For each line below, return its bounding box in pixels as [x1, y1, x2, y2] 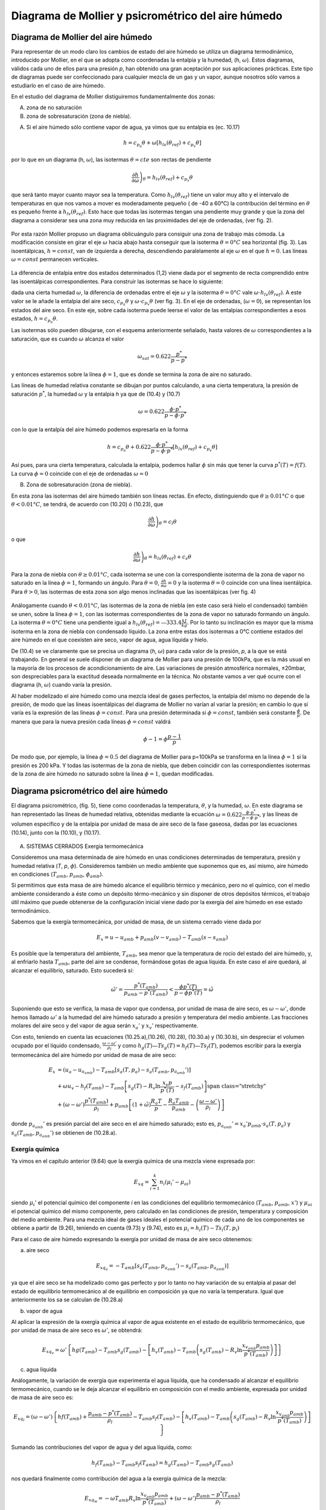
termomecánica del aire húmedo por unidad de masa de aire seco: [11, 1051, 177, 1058]
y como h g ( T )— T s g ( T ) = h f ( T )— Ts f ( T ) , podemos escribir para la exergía [118, 1042, 301, 1050]
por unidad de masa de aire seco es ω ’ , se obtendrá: [11, 1326, 143, 1334]
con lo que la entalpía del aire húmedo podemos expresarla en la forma [11, 426, 188, 433]
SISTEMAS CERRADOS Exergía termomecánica [26, 843, 144, 850]
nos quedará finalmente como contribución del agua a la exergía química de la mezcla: [11, 1475, 227, 1482]
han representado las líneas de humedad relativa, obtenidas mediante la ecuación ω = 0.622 [11, 811, 243, 818]
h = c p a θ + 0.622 [106, 444, 151, 453]
